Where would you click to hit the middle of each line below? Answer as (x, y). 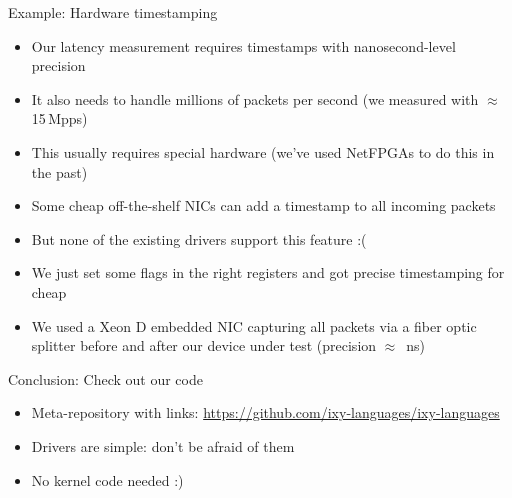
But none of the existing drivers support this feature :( (199, 238)
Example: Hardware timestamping (113, 12)
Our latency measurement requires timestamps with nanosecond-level (243, 45)
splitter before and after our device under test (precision (204, 345)
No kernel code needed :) (107, 479)
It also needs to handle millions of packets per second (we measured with (255, 98)
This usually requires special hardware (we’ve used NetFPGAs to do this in (263, 151)
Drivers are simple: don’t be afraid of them (163, 445)
